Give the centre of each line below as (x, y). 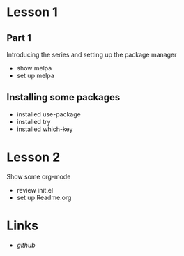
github (26, 245)
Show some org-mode (39, 176)
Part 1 (19, 38)
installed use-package (48, 114)
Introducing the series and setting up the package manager (92, 54)
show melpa (34, 68)
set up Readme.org (44, 197)
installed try (33, 121)
